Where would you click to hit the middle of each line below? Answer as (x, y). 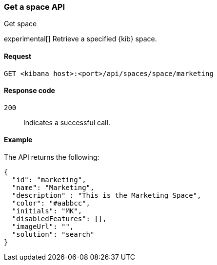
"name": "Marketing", (53, 188)
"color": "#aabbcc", (51, 203)
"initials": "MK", (47, 211)
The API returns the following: (52, 157)
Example (18, 140)
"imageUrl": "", (43, 227)
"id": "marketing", (49, 180)
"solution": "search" (53, 235)
